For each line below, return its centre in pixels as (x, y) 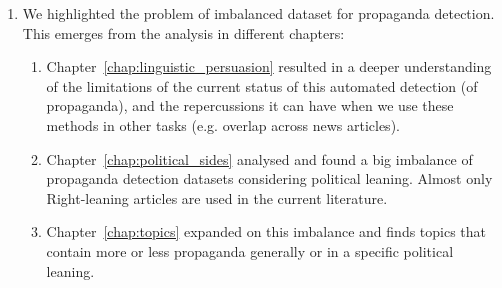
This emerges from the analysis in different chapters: (183, 32)
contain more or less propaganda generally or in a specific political (250, 250)
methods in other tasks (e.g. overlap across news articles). (223, 124)
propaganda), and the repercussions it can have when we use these (250, 105)
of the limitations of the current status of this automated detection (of (262, 85)
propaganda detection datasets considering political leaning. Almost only (269, 178)
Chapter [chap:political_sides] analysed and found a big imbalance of (259, 158)
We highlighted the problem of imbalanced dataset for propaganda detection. (258, 13)
